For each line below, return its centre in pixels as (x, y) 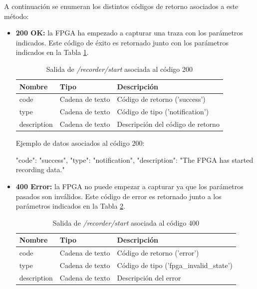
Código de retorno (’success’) (161, 99)
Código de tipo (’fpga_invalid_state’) (175, 265)
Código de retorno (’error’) (158, 253)
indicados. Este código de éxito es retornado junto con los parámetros (122, 42)
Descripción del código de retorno (168, 124)
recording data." (40, 169)
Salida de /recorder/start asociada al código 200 (119, 69)
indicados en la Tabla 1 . (52, 52)
